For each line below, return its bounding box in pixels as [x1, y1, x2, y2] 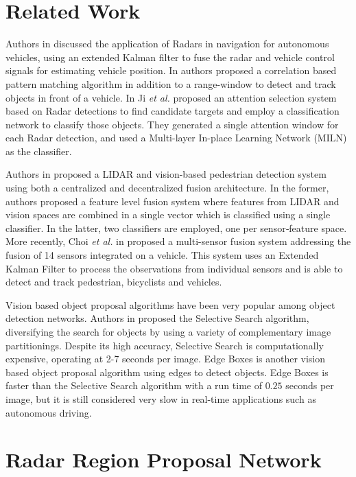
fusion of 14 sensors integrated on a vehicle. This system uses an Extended [5, 248, 319, 262]
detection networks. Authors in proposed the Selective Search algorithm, [5, 311, 309, 325]
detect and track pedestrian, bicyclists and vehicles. [5, 275, 222, 289]
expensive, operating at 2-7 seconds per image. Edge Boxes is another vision [5, 351, 326, 366]
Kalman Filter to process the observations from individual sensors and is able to [5, 261, 343, 275]
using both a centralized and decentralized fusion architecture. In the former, [5, 181, 329, 195]
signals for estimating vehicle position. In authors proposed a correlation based [5, 63, 337, 78]
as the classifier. [5, 143, 72, 158]
